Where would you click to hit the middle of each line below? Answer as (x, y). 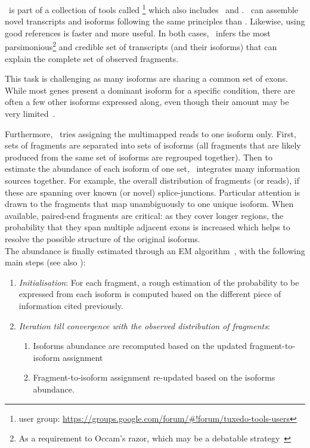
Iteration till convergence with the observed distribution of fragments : (144, 325)
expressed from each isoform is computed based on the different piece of (150, 294)
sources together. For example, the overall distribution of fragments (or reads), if (152, 180)
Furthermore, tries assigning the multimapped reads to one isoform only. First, (151, 133)
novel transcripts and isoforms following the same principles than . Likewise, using (155, 21)
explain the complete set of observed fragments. (92, 58)
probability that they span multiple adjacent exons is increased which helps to (148, 227)
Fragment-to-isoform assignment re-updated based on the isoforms (154, 377)
